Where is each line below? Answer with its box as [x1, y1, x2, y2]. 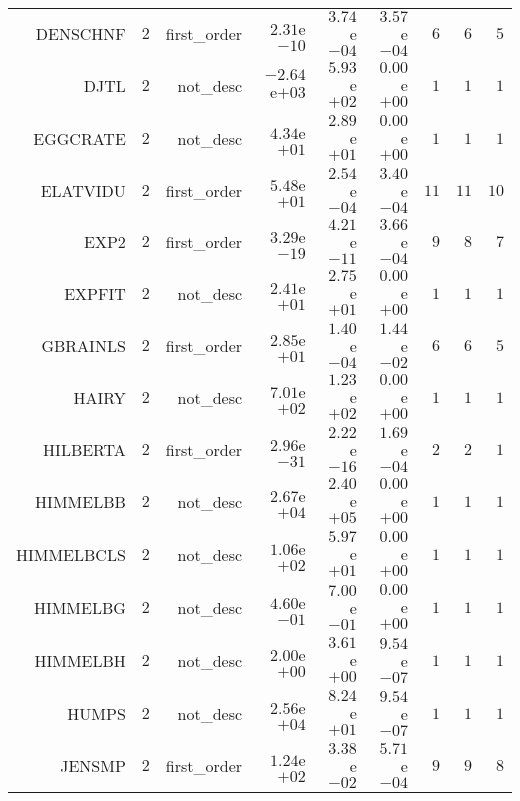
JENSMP [60, 754, 126, 777]
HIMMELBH [34, 649, 126, 672]
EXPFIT [64, 282, 126, 305]
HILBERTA [43, 438, 126, 461]
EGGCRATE [33, 127, 126, 150]
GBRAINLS [41, 334, 126, 357]
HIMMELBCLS [16, 543, 126, 566]
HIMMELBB [35, 490, 126, 513]
